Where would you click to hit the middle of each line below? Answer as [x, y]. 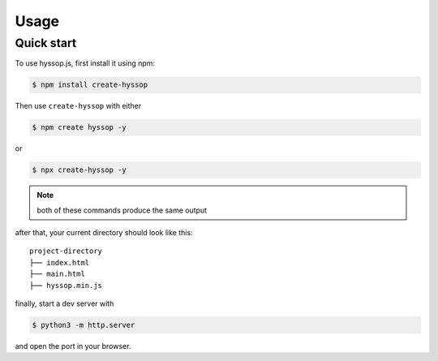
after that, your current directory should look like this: [104, 233]
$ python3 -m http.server [84, 325]
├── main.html [57, 274]
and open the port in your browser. [73, 346]
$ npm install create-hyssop [90, 85]
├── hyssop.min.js [66, 285]
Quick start [46, 43]
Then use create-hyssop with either [78, 106]
